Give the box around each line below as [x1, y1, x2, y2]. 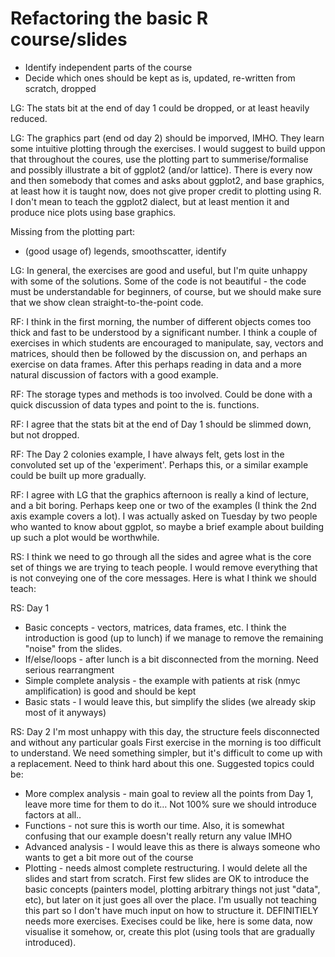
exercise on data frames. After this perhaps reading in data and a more [10, 358, 302, 370]
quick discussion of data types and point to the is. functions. [10, 398, 260, 411]
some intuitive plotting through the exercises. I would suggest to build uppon [10, 142, 326, 154]
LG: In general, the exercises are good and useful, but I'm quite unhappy [10, 264, 308, 276]
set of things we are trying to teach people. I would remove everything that [10, 561, 318, 573]
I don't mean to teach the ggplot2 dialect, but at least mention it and [10, 195, 290, 207]
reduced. [10, 112, 48, 124]
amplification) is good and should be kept [24, 685, 197, 697]
